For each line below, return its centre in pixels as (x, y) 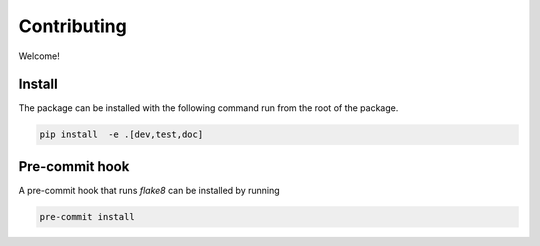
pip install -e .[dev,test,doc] (121, 134)
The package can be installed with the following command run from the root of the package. (208, 108)
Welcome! (39, 56)
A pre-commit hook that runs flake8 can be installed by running (149, 190)
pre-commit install (87, 216)
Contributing (72, 26)
